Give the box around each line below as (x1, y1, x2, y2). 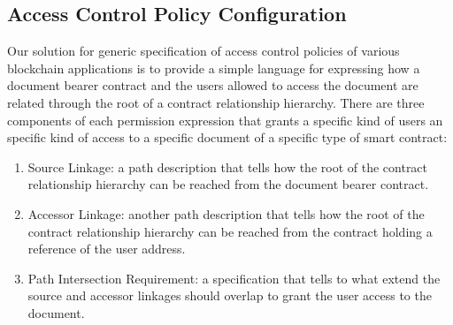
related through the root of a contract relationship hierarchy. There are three (7, 93, 425, 111)
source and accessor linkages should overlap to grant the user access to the (27, 286, 432, 305)
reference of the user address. (27, 239, 186, 258)
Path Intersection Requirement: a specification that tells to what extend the (27, 268, 441, 287)
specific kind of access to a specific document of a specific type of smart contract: (7, 128, 448, 147)
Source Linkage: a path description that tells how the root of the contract (27, 157, 428, 176)
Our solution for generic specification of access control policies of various (7, 42, 400, 60)
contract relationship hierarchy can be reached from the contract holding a (27, 222, 433, 240)
